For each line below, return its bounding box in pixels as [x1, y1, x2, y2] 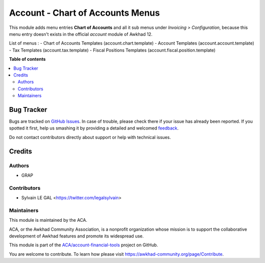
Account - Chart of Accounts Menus [9, 7, 160, 18]
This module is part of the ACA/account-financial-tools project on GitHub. [9, 242, 158, 248]
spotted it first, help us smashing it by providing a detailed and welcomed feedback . [9, 125, 179, 131]
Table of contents [9, 56, 46, 62]
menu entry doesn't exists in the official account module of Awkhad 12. [9, 31, 153, 37]
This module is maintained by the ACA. [9, 217, 88, 223]
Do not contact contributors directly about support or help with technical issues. [9, 134, 171, 140]
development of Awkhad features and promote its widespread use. [9, 233, 144, 239]
